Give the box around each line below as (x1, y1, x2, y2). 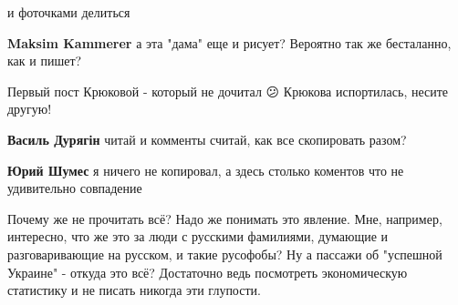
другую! (7, 99, 52, 118)
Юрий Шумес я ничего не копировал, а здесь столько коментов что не (7, 160, 404, 179)
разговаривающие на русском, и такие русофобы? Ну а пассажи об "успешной (7, 244, 442, 263)
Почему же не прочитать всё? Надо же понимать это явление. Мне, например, (7, 208, 442, 228)
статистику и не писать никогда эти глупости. (7, 280, 261, 300)
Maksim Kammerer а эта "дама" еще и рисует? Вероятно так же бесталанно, (7, 33, 452, 52)
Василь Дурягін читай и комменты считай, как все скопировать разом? (7, 129, 407, 148)
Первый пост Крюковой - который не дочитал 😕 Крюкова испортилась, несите (7, 81, 449, 100)
